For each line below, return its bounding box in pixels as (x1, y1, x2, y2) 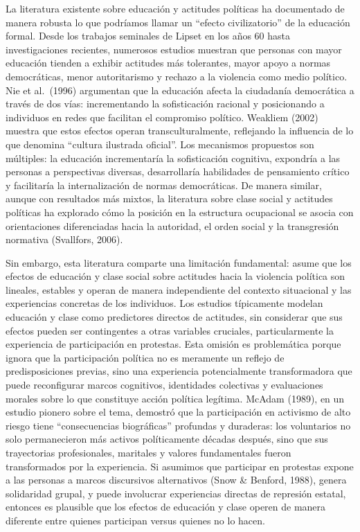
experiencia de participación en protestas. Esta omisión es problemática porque (6, 337, 341, 351)
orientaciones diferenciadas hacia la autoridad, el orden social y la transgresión (6, 218, 339, 233)
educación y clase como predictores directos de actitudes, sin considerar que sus (6, 310, 343, 324)
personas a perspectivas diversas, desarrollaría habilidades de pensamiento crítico (6, 164, 350, 179)
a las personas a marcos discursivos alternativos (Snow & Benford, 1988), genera (6, 472, 347, 487)
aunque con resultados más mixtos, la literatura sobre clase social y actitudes (6, 191, 333, 206)
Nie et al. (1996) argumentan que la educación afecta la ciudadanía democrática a (6, 82, 354, 97)
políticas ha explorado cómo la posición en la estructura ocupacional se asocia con (6, 204, 354, 219)
